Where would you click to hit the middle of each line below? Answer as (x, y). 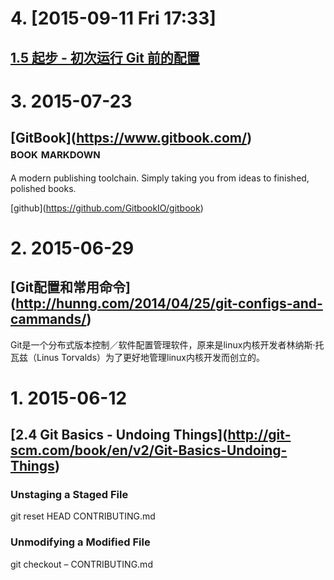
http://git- (259, 435)
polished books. (43, 188)
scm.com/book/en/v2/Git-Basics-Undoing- (149, 450)
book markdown (55, 153)
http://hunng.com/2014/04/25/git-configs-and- (169, 303)
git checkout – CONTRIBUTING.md (81, 564)
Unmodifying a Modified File (80, 542)
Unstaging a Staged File (69, 495)
